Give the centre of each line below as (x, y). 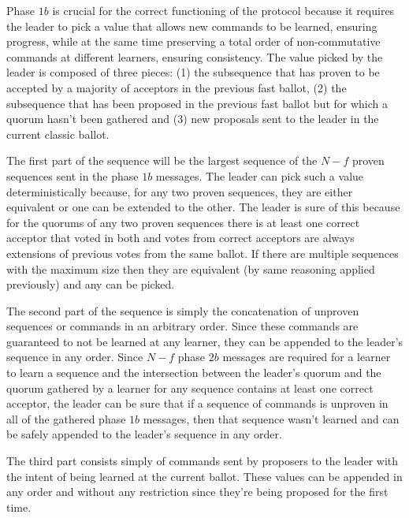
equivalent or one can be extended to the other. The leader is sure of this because (203, 207)
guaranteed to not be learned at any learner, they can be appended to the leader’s (205, 341)
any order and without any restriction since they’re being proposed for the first (197, 492)
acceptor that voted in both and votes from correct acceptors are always (180, 238)
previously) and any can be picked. (91, 284)
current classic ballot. (58, 134)
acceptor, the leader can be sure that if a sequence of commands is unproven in (197, 403)
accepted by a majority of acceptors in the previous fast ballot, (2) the (177, 87)
